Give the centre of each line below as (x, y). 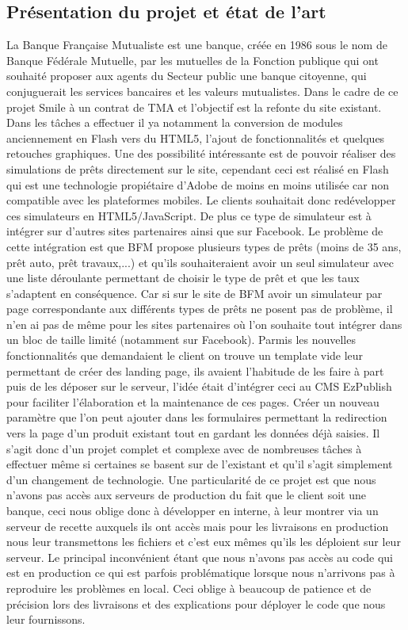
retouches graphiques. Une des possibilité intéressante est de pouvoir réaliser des (201, 153)
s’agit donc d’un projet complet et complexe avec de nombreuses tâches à (184, 448)
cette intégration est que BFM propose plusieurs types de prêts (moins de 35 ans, (204, 246)
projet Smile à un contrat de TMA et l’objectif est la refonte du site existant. (194, 107)
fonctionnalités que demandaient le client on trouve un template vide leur (185, 355)
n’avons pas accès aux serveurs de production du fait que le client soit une (187, 495)
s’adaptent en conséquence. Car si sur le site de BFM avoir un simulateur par (194, 293)
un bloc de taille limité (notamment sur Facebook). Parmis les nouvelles (181, 340)
